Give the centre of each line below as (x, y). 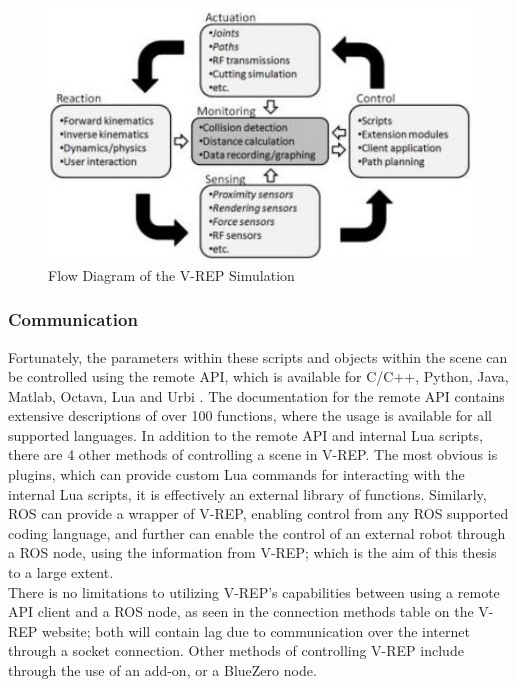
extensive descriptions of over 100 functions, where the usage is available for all (250, 415)
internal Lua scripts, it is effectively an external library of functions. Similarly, (247, 493)
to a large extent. (61, 572)
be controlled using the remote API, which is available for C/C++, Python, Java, (258, 376)
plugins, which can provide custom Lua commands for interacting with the (236, 474)
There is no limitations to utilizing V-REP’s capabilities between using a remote (254, 591)
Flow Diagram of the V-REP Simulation (171, 274)
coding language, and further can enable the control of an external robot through (257, 532)
